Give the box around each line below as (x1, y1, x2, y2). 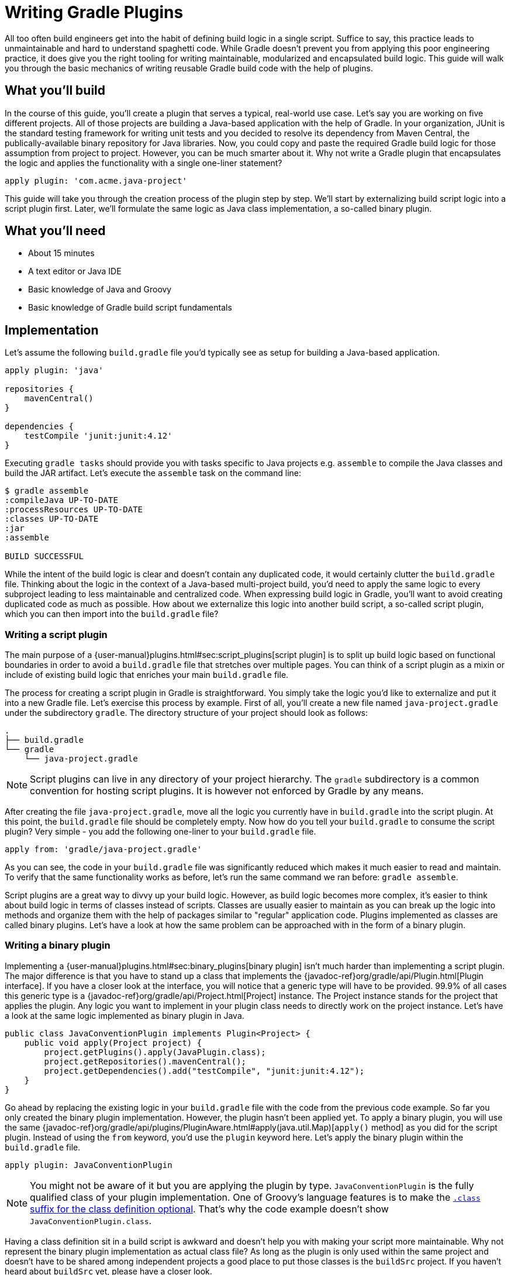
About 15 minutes (28, 248, 95, 259)
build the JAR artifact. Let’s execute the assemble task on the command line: (5, 468, 302, 478)
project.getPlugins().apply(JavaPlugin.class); (44, 1047, 266, 1057)
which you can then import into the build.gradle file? (5, 609, 219, 619)
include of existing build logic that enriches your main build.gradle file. (5, 670, 289, 680)
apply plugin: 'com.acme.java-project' (5, 175, 187, 185)
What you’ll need (5, 223, 106, 239)
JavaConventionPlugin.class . (30, 1214, 152, 1226)
